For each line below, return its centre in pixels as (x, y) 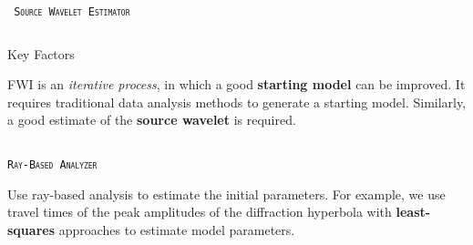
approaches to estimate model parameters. (177, 229)
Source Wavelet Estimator (72, 12)
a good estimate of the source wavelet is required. (152, 120)
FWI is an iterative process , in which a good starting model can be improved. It (236, 84)
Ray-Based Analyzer (52, 165)
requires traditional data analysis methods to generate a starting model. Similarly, (237, 102)
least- (413, 212)
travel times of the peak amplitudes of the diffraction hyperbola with (200, 212)
